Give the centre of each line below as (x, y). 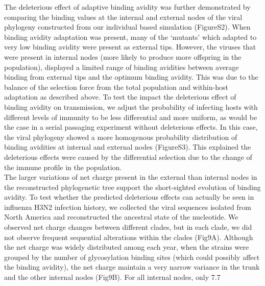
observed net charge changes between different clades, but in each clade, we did (128, 227)
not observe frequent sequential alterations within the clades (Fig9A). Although (129, 237)
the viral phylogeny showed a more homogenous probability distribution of (121, 137)
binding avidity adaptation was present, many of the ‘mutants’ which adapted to (130, 37)
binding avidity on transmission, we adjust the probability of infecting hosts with (131, 106)
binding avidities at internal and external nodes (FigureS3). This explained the (128, 147)
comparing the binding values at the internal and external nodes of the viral (123, 17)
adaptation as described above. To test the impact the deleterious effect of (120, 97)
